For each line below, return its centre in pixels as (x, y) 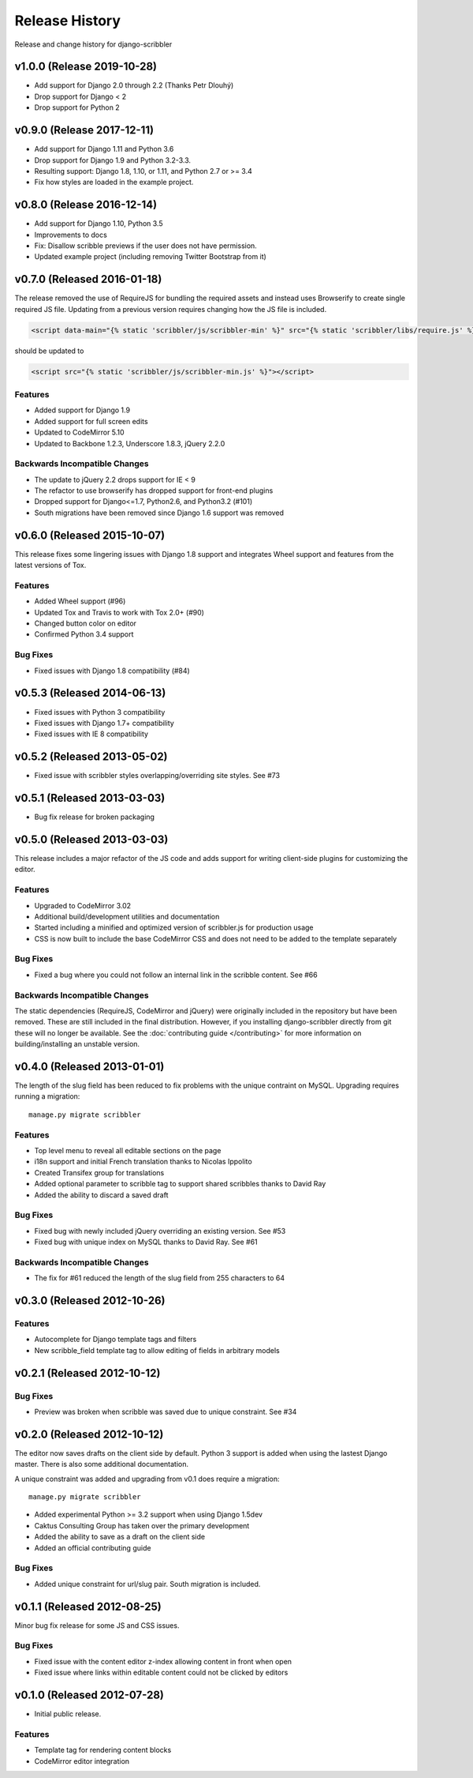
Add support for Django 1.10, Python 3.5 (99, 224)
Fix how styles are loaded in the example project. (114, 182)
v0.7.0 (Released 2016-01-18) (88, 279)
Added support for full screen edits (91, 421)
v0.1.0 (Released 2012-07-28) (89, 1695)
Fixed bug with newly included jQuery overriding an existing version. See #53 (160, 1231)
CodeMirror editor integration (82, 1761)
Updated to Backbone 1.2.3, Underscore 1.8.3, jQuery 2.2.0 (130, 443)
